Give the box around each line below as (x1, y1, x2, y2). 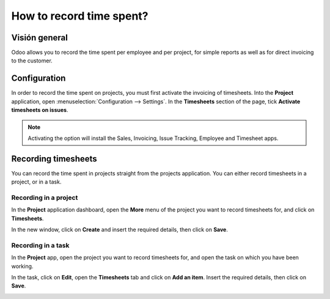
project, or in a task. (11, 178, 62, 186)
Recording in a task (11, 241, 70, 249)
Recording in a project (11, 193, 78, 202)
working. (11, 262, 34, 270)
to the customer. (11, 57, 53, 64)
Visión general (11, 32, 68, 43)
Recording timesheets (11, 153, 97, 164)
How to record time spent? (11, 9, 149, 23)
